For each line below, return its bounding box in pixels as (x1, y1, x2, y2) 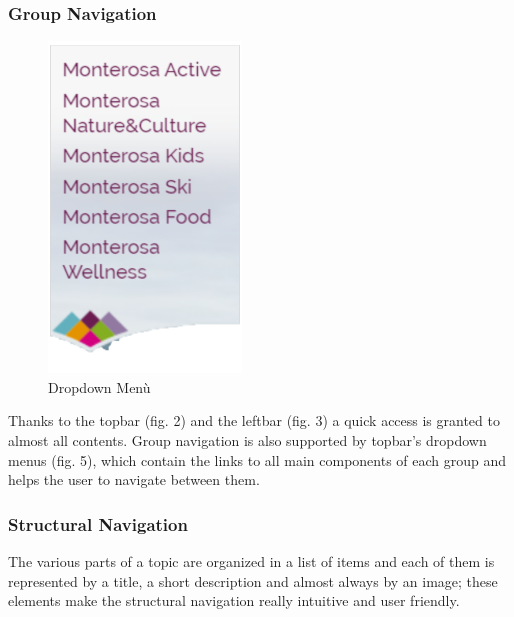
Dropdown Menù (48, 376, 151, 397)
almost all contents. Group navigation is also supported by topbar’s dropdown (8, 430, 487, 450)
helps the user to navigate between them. (8, 469, 260, 490)
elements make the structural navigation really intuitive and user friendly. (8, 590, 460, 611)
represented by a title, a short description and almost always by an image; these (8, 570, 498, 591)
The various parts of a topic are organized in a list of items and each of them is (8, 551, 495, 571)
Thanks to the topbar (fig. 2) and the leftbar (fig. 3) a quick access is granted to (8, 410, 500, 431)
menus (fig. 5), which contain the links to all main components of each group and (8, 449, 507, 470)
